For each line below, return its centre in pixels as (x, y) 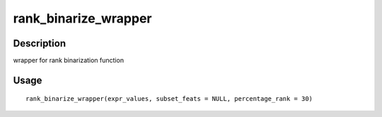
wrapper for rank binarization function (68, 61)
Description (40, 43)
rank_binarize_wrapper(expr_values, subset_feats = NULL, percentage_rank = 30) (169, 99)
